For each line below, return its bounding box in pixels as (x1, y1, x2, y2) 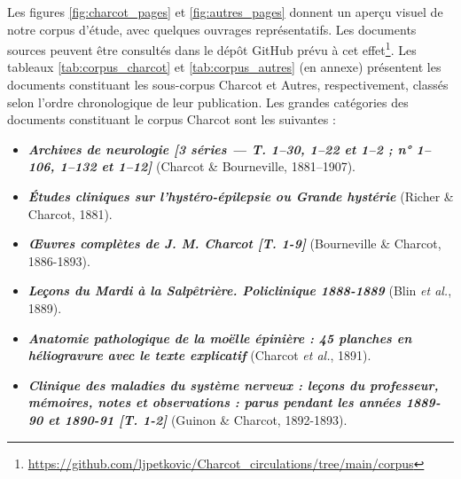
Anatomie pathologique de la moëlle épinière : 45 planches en (27, 328, 412, 347)
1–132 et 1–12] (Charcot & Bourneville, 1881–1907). (59, 157, 356, 176)
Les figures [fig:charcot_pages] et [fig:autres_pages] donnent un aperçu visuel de (7, 3, 443, 20)
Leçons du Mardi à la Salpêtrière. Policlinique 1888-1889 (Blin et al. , (27, 281, 452, 300)
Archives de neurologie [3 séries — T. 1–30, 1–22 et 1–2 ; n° (27, 139, 411, 158)
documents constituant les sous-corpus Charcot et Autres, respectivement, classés (7, 75, 449, 94)
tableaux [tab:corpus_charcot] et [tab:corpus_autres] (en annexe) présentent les (7, 58, 441, 76)
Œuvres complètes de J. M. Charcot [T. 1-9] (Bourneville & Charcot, (27, 234, 441, 253)
